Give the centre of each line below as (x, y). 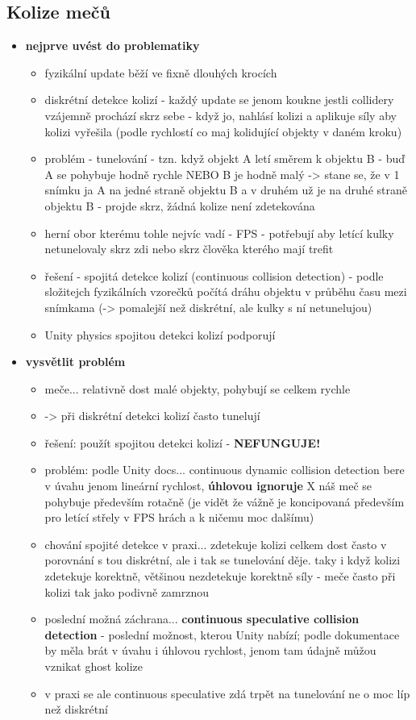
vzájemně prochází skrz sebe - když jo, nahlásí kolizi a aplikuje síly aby (220, 115)
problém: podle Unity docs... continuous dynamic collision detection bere (225, 470)
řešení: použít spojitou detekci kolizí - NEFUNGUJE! (183, 442)
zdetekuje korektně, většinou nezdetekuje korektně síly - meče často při (220, 576)
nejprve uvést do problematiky (112, 46)
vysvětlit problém (75, 362)
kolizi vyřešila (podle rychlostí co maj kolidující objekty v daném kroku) (223, 131)
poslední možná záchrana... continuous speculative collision (202, 619)
